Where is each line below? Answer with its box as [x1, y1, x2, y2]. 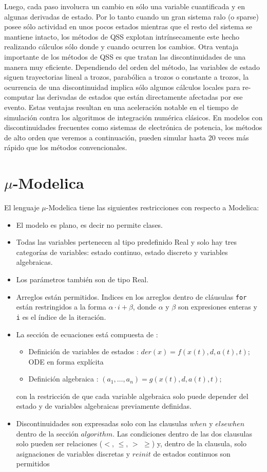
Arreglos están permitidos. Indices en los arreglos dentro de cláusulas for [16, 291, 247, 302]
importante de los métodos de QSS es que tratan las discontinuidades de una [4, 51, 246, 62]
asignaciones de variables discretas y [16, 448, 130, 459]
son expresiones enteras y [178, 301, 257, 312]
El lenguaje [4, 202, 40, 213]
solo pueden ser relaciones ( [16, 438, 103, 449]
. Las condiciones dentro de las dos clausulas [112, 428, 252, 439]
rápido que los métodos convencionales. [4, 142, 127, 153]
